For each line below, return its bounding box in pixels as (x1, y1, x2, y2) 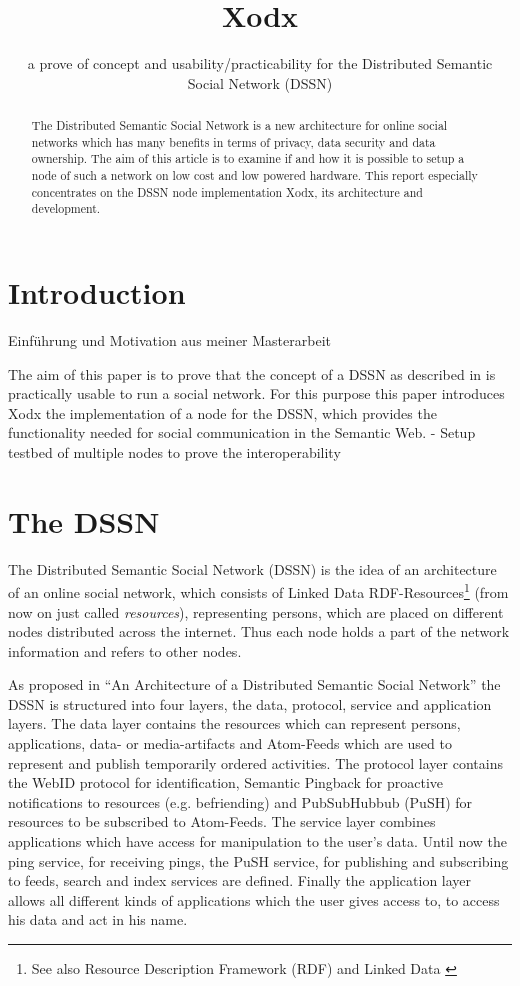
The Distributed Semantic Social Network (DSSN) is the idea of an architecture (8, 558, 497, 579)
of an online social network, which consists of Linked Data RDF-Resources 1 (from (8, 579, 509, 602)
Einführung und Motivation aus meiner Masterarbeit (8, 329, 331, 350)
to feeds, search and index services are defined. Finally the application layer (8, 870, 472, 891)
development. (31, 200, 101, 217)
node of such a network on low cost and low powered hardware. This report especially (31, 167, 478, 184)
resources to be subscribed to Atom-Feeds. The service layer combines (8, 811, 436, 832)
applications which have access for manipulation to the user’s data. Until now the (8, 831, 508, 852)
